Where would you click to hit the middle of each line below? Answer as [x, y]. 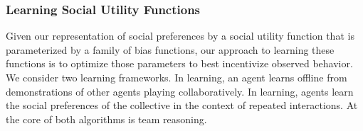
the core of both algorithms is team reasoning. [106, 119]
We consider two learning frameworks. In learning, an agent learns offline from [177, 77]
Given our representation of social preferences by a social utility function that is [180, 36]
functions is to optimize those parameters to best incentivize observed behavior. [179, 63]
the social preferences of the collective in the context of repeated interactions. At [182, 105]
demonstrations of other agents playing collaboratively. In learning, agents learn [180, 91]
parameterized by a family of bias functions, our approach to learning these [170, 49]
